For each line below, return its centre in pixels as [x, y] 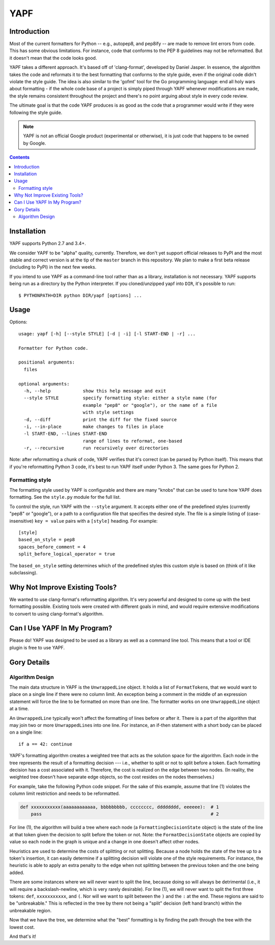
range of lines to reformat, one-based [133, 441]
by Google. [35, 143]
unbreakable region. [31, 910]
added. [17, 873]
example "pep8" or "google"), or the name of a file [150, 405]
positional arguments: [47, 362]
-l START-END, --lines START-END [65, 434]
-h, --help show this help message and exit [95, 391]
